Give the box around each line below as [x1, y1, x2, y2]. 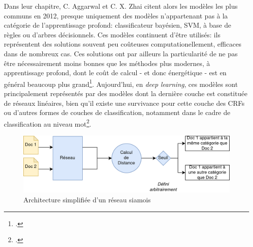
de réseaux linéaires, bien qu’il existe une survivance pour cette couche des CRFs [4, 98, 245, 108]
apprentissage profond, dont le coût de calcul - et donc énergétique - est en [4, 67, 227, 78]
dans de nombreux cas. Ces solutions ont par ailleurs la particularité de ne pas [4, 48, 238, 58]
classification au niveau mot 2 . [4, 117, 91, 129]
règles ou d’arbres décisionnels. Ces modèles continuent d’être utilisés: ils [4, 29, 220, 39]
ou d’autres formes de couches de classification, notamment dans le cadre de [4, 107, 231, 117]
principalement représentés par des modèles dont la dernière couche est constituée [4, 88, 248, 98]
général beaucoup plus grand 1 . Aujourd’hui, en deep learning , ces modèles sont [4, 77, 238, 89]
